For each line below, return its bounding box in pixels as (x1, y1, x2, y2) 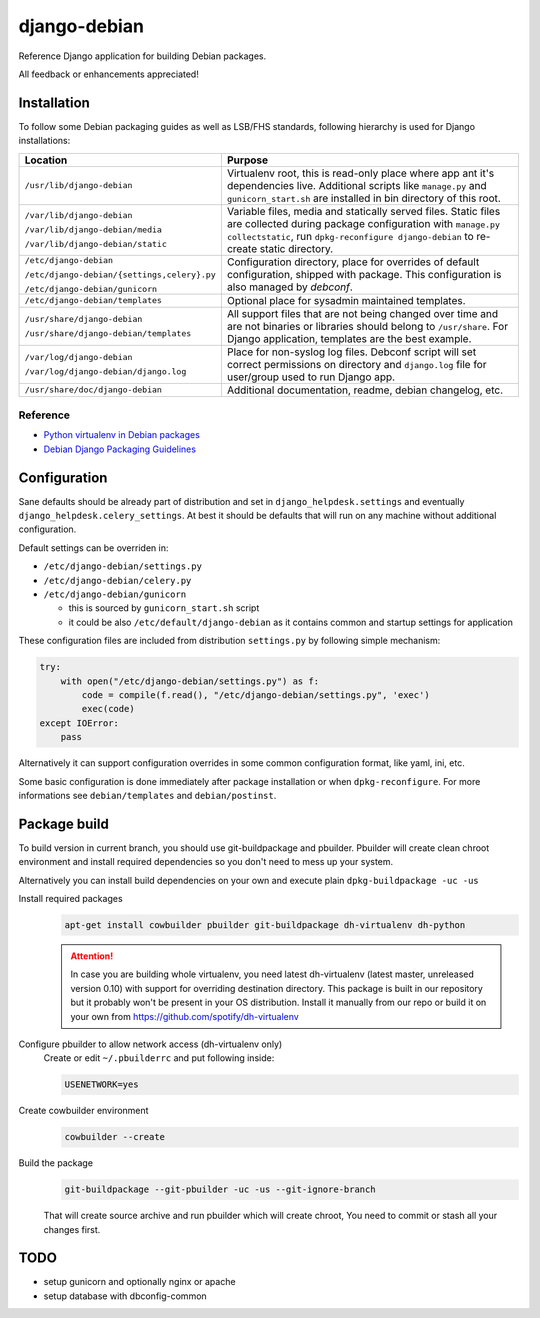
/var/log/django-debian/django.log (24, 366, 187, 377)
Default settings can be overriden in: (18, 541, 169, 554)
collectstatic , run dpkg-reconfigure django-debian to (226, 229, 474, 243)
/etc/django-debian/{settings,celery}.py (24, 269, 216, 280)
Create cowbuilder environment (18, 1105, 149, 1117)
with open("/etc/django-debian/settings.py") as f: (60, 675, 320, 687)
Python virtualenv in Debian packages (43, 429, 200, 441)
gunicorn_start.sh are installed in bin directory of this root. (226, 191, 502, 205)
